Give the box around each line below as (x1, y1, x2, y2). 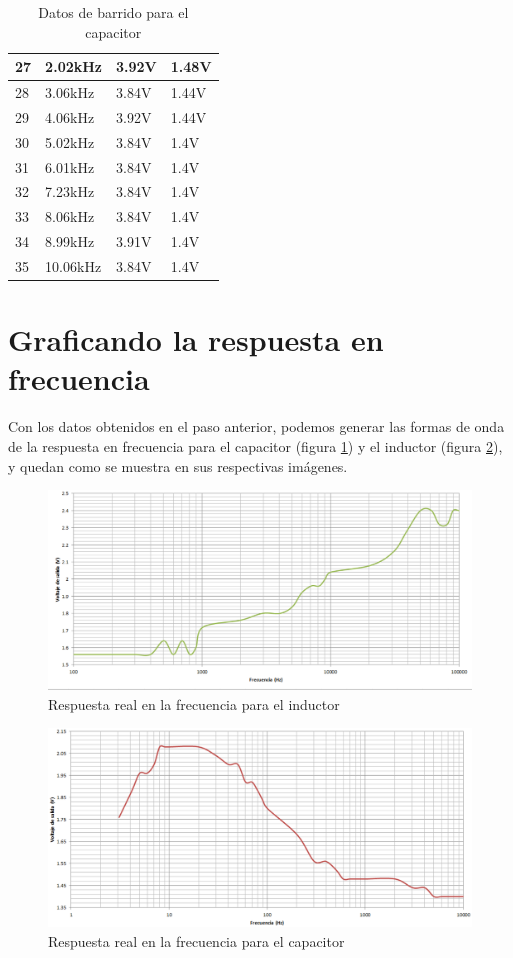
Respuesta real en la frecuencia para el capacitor (48, 931, 345, 952)
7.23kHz (45, 181, 95, 202)
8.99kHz (45, 231, 95, 252)
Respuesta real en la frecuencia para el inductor (48, 693, 340, 714)
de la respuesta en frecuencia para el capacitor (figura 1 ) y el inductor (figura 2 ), (8, 435, 503, 456)
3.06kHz (45, 82, 95, 103)
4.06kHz (45, 106, 95, 127)
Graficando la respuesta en (8, 319, 384, 360)
